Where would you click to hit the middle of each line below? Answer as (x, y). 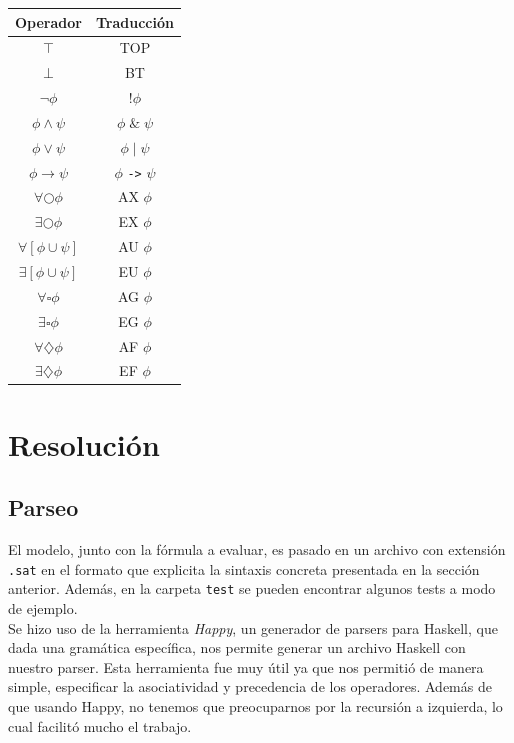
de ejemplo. (43, 607)
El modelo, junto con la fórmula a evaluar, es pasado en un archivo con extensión (257, 549)
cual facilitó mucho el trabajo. (100, 725)
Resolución (84, 443)
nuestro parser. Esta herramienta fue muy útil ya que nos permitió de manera (246, 666)
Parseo (43, 507)
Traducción (134, 21)
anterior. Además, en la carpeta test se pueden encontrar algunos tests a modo (252, 588)
